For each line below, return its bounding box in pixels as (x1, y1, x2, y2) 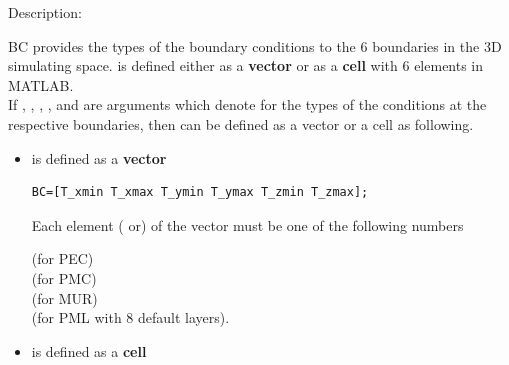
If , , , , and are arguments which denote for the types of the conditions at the (8, 94, 487, 115)
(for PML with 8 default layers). (31, 307, 230, 328)
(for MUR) (31, 287, 98, 308)
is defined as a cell (31, 340, 147, 361)
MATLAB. (8, 74, 74, 95)
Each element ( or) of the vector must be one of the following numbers (31, 214, 464, 235)
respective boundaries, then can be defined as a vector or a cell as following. (8, 113, 474, 134)
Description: (8, 2, 82, 22)
